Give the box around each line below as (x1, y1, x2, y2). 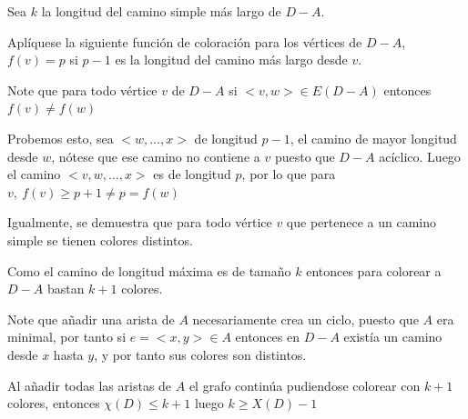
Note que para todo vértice (7, 80, 158, 99)
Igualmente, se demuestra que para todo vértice (7, 213, 272, 232)
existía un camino (343, 327, 443, 346)
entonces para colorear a (306, 261, 442, 280)
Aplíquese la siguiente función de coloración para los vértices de (7, 32, 362, 51)
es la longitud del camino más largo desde (115, 50, 348, 69)
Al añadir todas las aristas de (7, 375, 172, 394)
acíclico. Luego (379, 146, 461, 165)
